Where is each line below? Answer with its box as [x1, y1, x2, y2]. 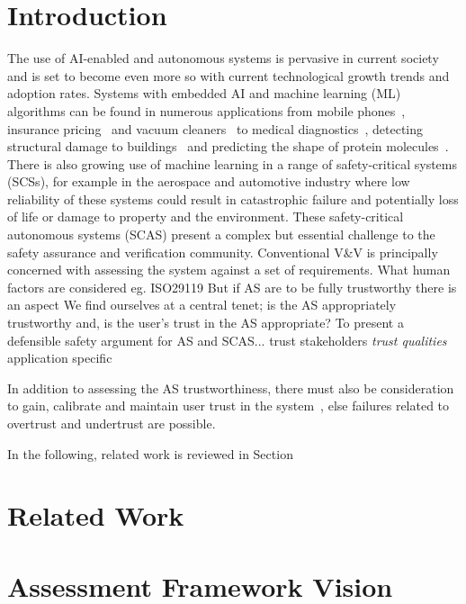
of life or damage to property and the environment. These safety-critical [7, 207, 404, 226]
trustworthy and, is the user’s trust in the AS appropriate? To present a [7, 313, 404, 332]
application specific [7, 348, 112, 367]
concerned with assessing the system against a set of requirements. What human [7, 260, 451, 279]
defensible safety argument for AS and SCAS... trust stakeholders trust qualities [7, 330, 447, 349]
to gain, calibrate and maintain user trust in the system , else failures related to [7, 396, 450, 415]
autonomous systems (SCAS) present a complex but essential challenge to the [7, 225, 435, 244]
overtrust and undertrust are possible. [7, 414, 216, 432]
